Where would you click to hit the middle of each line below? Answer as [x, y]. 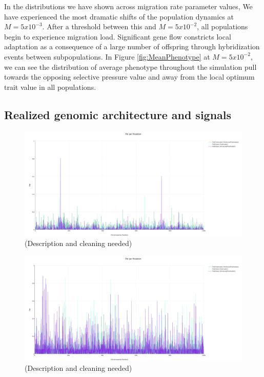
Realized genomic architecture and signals [118, 114]
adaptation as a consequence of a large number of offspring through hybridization [132, 46]
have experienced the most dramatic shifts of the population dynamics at [119, 16]
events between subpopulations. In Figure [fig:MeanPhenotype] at [107, 56]
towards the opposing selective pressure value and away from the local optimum [129, 77]
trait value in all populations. [50, 87]
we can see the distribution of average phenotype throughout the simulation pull [130, 67]
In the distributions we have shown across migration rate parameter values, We [128, 6]
